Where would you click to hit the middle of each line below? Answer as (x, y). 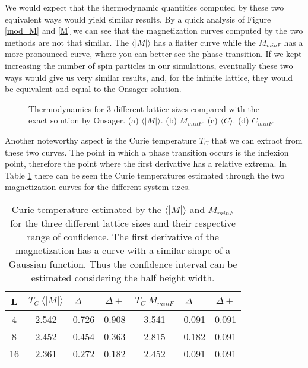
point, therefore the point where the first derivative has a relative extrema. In (146, 164)
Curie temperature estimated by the (86, 209)
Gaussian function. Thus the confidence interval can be (123, 264)
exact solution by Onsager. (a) (84, 120)
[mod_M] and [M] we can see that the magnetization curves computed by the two (154, 31)
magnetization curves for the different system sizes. (98, 187)
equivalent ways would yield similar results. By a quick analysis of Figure (138, 19)
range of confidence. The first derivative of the (123, 236)
